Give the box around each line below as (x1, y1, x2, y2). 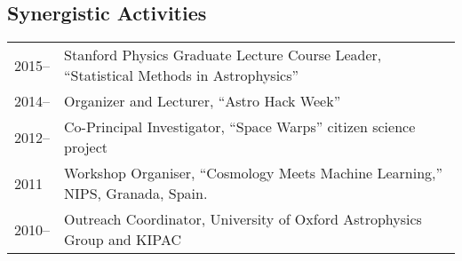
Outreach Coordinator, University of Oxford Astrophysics (64, 209, 422, 230)
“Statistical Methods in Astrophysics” (64, 65, 299, 86)
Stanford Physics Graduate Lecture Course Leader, (64, 44, 382, 66)
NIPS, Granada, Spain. (64, 183, 208, 204)
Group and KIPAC (64, 229, 181, 250)
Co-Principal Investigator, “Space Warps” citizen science (64, 116, 416, 138)
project (64, 137, 108, 158)
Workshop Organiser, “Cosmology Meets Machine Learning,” (64, 162, 443, 184)
